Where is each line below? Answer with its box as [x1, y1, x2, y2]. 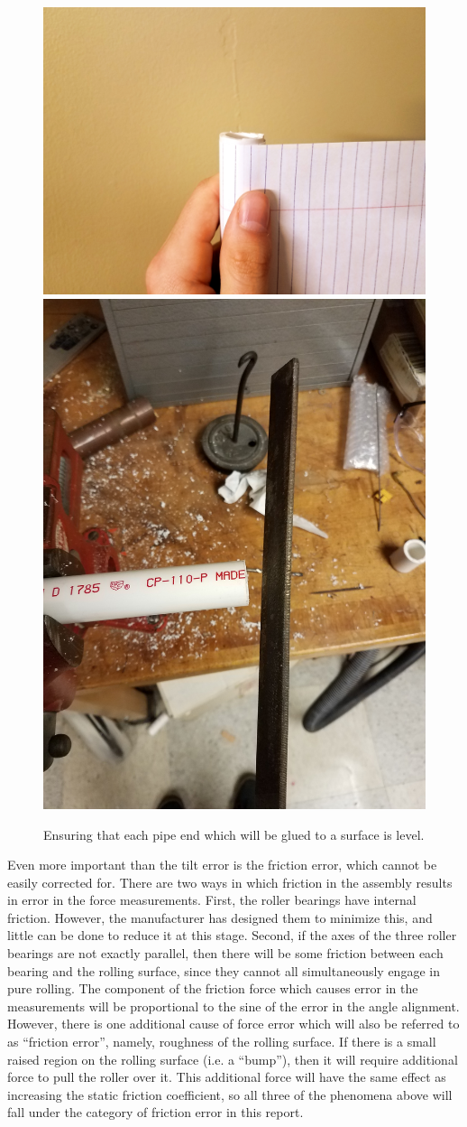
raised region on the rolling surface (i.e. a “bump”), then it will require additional [7, 1049, 458, 1068]
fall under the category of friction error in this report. [7, 1103, 304, 1122]
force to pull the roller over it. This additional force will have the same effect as [7, 1067, 446, 1086]
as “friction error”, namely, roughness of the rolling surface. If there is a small [7, 1032, 436, 1051]
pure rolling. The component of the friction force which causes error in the [7, 979, 418, 998]
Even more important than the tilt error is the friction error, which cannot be [7, 855, 437, 874]
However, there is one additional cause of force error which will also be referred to [7, 1014, 460, 1033]
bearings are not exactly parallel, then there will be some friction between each [7, 944, 444, 963]
